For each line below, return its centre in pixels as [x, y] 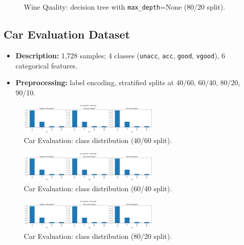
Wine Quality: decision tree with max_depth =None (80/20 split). [125, 7]
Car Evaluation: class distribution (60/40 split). [98, 188]
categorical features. [46, 65]
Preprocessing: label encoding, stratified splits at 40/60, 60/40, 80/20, [128, 82]
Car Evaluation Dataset [67, 34]
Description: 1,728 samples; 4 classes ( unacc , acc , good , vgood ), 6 [120, 55]
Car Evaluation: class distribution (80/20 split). [98, 236]
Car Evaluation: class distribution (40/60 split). [98, 140]
